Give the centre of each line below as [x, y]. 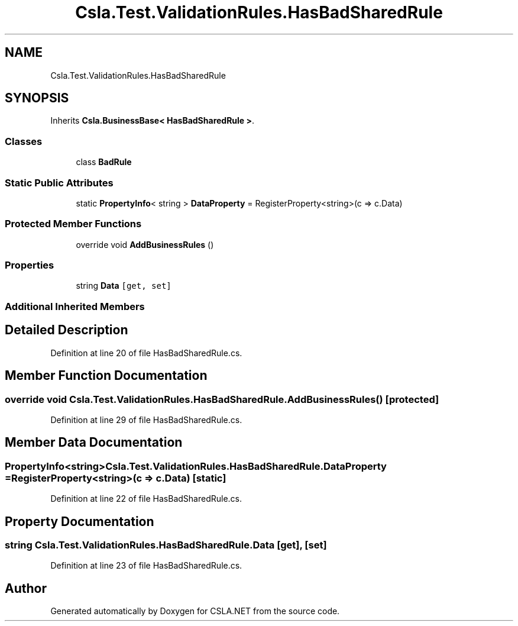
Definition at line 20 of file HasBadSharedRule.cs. [146, 353]
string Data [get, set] [124, 286]
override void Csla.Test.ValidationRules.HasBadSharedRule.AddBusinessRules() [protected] [222, 399]
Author [26, 588]
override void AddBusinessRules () [145, 244]
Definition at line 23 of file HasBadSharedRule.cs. [146, 566]
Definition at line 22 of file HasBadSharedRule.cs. [146, 499]
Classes [24, 141]
